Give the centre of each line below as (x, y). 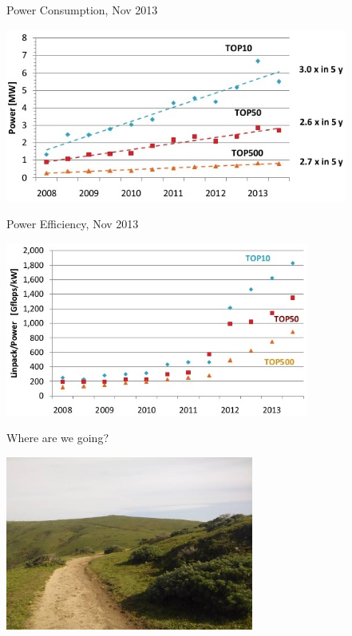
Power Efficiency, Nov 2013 (73, 224)
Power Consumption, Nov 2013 (82, 10)
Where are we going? (58, 438)
